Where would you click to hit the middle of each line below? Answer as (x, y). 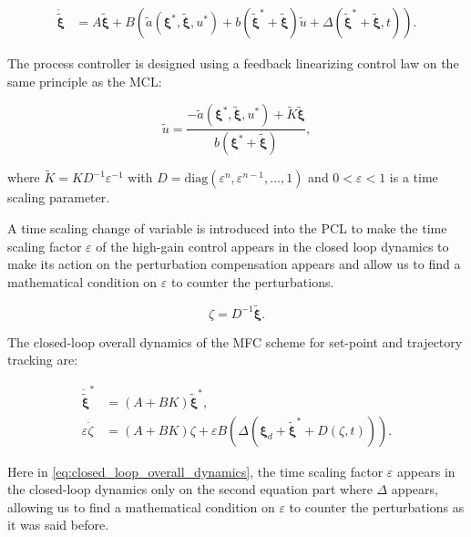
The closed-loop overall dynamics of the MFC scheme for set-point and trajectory (235, 341)
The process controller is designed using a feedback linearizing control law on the (233, 63)
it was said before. (58, 525)
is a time (414, 177)
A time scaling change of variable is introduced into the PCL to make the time (227, 227)
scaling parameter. (59, 197)
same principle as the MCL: (85, 81)
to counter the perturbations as (377, 506)
